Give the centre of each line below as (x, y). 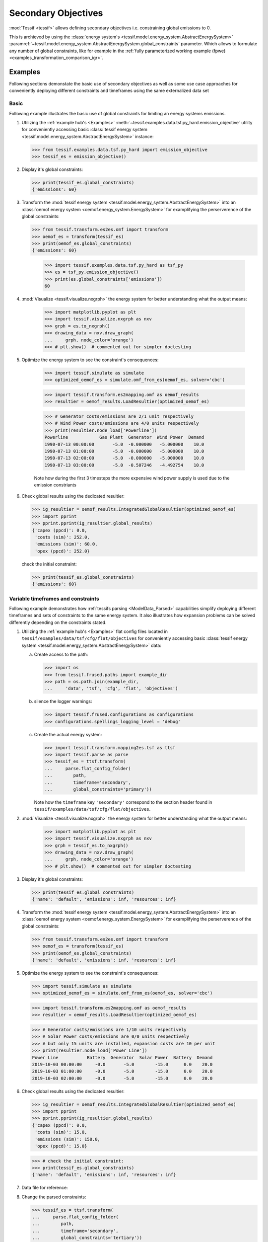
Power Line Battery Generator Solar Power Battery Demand (122, 1057)
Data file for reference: (45, 1188)
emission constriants (55, 485)
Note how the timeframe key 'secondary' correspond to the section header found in (123, 802)
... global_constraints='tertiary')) (87, 1238)
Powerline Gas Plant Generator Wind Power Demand (124, 437)
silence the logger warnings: (63, 701)
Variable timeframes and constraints (54, 599)
